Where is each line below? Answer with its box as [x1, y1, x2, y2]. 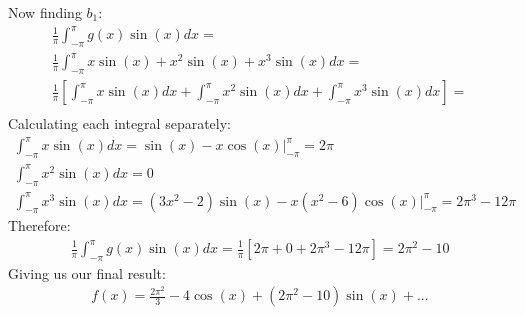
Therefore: [8, 215, 71, 236]
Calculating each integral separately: [8, 113, 231, 134]
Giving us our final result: [8, 262, 166, 283]
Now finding [8, 2, 82, 22]
